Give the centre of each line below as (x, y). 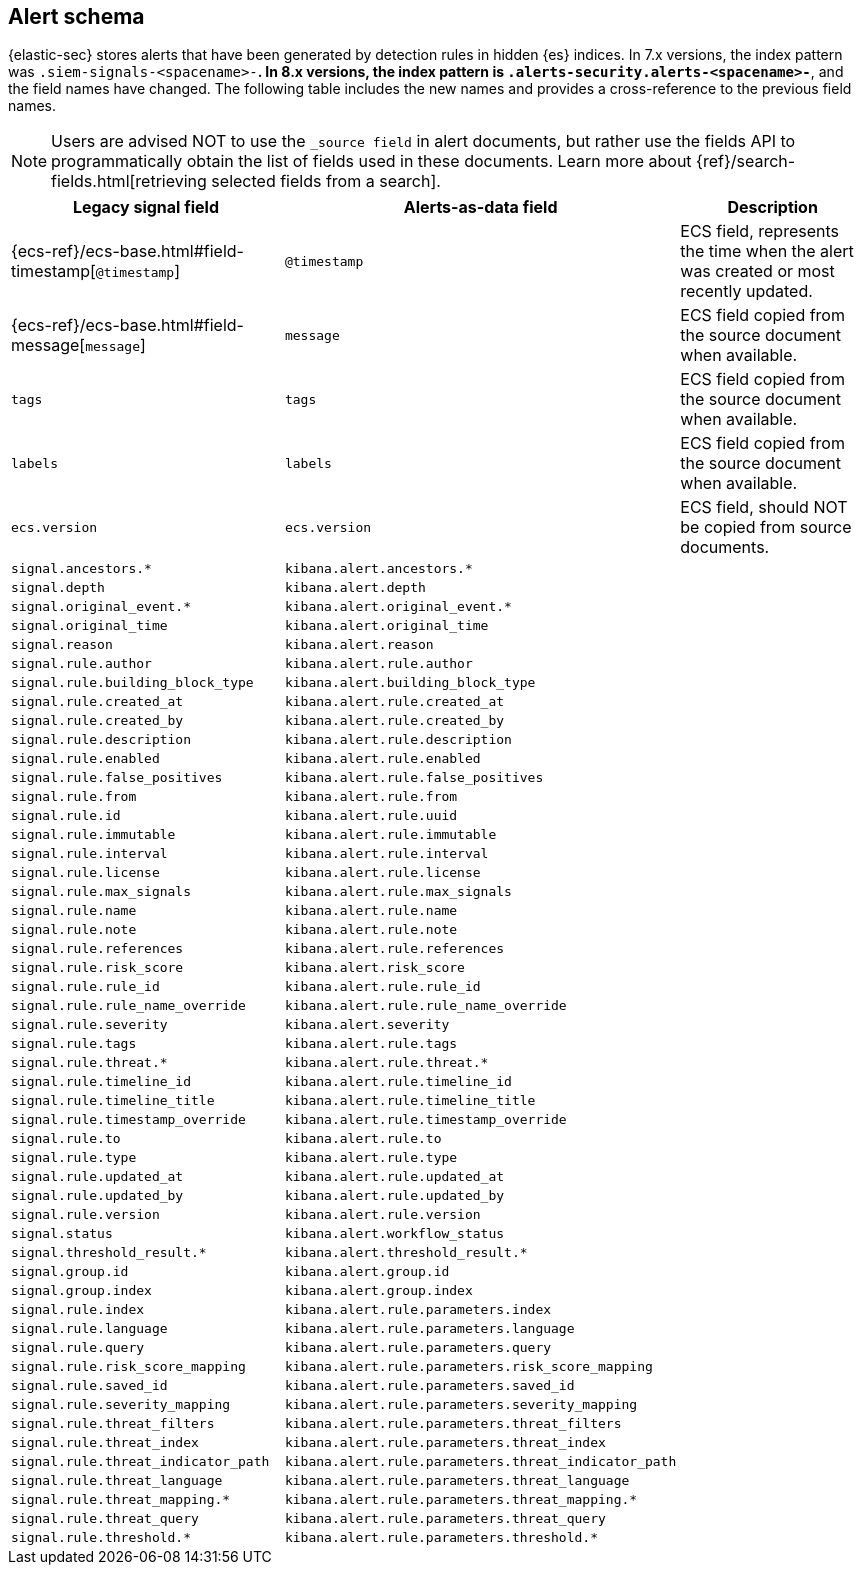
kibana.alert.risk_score (374, 968)
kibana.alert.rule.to (363, 1139)
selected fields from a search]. (326, 181)
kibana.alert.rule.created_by (394, 721)
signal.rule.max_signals (101, 892)
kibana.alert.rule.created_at (394, 702)
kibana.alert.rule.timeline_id (398, 1082)
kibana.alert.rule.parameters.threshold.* (441, 1538)
